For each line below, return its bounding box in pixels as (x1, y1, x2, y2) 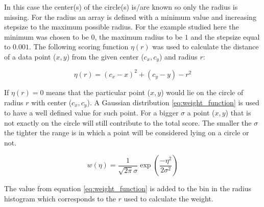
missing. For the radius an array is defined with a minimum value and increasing (4, 11, 256, 22)
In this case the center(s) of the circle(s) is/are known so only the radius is (4, 2, 238, 12)
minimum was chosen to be (4, 31, 89, 42)
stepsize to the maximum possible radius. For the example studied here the (4, 21, 239, 32)
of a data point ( (4, 51, 56, 62)
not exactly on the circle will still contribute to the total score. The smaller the (4, 117, 252, 128)
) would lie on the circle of (161, 86, 244, 97)
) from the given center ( (66, 51, 144, 62)
